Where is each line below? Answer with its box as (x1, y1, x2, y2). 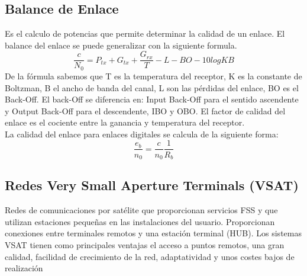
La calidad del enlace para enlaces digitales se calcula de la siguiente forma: (5, 127, 279, 140)
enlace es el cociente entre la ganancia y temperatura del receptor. (5, 116, 245, 129)
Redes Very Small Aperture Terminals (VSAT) (5, 176, 299, 194)
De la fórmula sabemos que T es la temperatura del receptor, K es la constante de (5, 69, 302, 82)
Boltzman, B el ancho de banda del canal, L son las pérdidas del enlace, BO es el (5, 81, 299, 94)
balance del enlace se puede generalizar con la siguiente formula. (5, 38, 237, 51)
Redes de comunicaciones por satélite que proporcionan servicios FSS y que (5, 204, 278, 216)
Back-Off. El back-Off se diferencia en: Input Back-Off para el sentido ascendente (5, 93, 299, 105)
